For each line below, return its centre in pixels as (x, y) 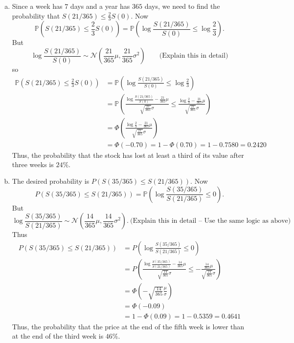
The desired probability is (51, 181)
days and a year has (100, 6)
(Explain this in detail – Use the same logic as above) (211, 221)
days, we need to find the (182, 6)
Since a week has (37, 6)
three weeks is (33, 164)
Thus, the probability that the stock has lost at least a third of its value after (128, 155)
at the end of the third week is (58, 336)
